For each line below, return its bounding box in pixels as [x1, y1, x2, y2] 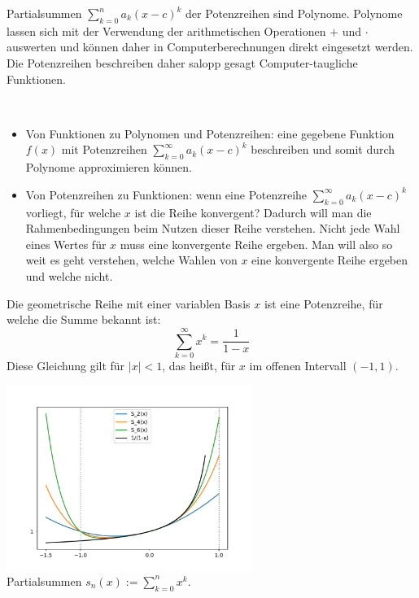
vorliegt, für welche [25, 203, 121, 220]
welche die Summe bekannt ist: [7, 311, 161, 328]
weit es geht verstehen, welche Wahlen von [25, 251, 238, 268]
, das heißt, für [162, 356, 236, 373]
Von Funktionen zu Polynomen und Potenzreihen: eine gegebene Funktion [25, 124, 395, 142]
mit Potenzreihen [61, 141, 147, 158]
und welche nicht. [25, 267, 113, 284]
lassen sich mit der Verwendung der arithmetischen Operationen [7, 22, 326, 39]
